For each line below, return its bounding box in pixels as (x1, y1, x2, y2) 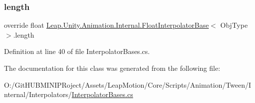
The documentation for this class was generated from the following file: (4, 63, 220, 73)
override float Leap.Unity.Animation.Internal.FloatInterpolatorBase (4, 20, 209, 30)
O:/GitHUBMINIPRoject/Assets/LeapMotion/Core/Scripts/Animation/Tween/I (4, 79, 252, 90)
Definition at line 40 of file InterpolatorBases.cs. (4, 46, 150, 56)
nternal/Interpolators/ (4, 89, 72, 100)
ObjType (220, 20, 248, 30)
